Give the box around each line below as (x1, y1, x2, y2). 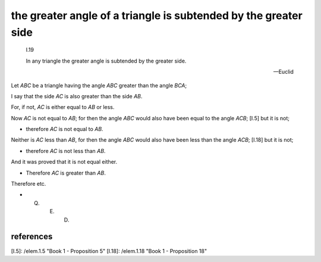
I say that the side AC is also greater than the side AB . (11, 92, 143, 99)
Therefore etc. (11, 180, 46, 188)
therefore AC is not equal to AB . (26, 126, 103, 133)
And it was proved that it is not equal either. (11, 158, 118, 166)
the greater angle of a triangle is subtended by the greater (11, 9, 303, 22)
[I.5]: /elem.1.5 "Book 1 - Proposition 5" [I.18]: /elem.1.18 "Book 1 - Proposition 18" (11, 247, 207, 254)
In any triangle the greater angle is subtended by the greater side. (26, 57, 187, 64)
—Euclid (273, 68, 294, 76)
